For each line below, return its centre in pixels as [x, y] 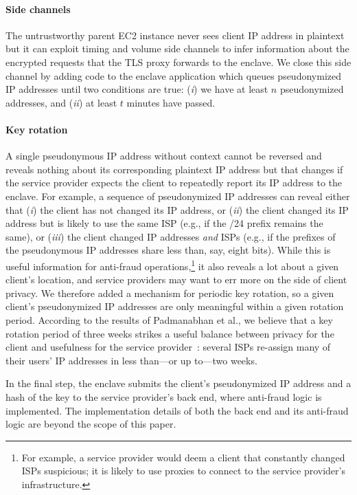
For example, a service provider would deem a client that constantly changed [183, 457]
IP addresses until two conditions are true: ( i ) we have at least [137, 89]
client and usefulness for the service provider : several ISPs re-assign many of [168, 347]
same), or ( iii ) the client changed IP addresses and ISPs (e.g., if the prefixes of [171, 236]
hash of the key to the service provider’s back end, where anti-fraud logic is [164, 396]
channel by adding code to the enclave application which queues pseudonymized [173, 75]
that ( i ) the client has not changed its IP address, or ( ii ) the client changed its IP [177, 209]
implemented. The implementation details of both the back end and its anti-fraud [177, 410]
